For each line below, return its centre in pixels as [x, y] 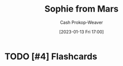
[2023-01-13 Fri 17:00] [82, 32]
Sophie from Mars [82, 9]
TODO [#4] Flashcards [51, 56]
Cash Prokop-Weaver [82, 22]
